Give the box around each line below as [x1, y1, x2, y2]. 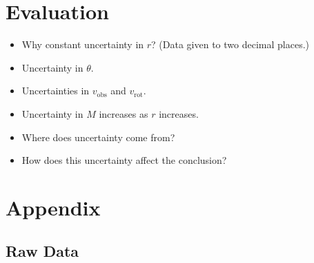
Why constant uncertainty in [21, 37, 144, 52]
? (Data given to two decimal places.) [151, 37, 309, 52]
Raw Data [6, 240, 79, 262]
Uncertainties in [21, 83, 90, 98]
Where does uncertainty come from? [21, 129, 175, 144]
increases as [99, 106, 148, 120]
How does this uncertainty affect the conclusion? [21, 153, 227, 167]
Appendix [6, 193, 101, 221]
